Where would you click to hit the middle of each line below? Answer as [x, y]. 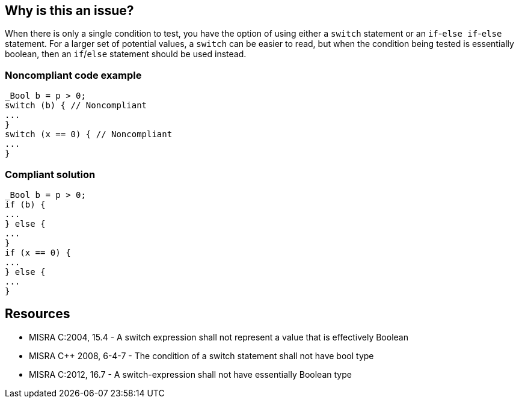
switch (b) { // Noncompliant [76, 106]
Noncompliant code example [73, 75]
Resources [38, 314]
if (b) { [25, 204]
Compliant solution [50, 174]
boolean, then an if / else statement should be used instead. [126, 54]
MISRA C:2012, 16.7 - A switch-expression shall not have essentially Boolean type [190, 374]
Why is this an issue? [69, 11]
